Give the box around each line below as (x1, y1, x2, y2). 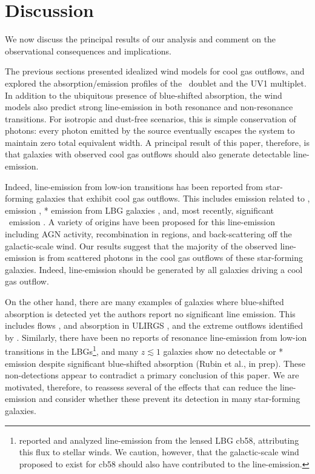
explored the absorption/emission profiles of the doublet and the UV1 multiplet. (5, 76, 307, 89)
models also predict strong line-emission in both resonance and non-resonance (5, 100, 293, 113)
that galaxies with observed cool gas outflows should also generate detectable (5, 148, 291, 160)
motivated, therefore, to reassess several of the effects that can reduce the (5, 380, 277, 393)
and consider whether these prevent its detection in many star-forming (39, 392, 300, 405)
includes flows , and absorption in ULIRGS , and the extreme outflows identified (5, 319, 303, 332)
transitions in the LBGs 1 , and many (5, 343, 139, 358)
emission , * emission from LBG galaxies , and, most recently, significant (5, 203, 274, 216)
